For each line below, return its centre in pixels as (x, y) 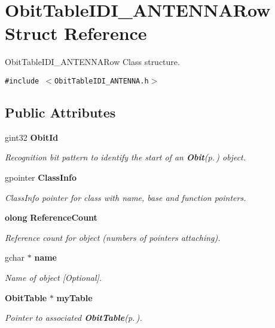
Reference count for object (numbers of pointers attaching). (113, 237)
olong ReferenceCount (51, 217)
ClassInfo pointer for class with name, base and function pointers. (126, 197)
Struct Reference (76, 33)
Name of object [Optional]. (54, 277)
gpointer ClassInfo (41, 177)
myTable (74, 297)
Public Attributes (60, 112)
